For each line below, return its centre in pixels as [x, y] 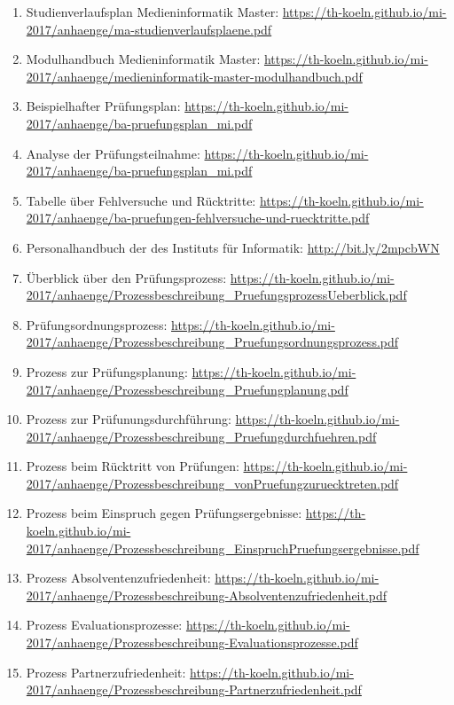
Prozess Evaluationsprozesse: [104, 625]
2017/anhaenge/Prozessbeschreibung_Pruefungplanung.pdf [187, 389]
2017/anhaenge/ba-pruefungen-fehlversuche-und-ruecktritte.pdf [198, 218]
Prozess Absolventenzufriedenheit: [118, 578]
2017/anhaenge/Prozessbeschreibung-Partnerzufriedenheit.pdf [194, 689]
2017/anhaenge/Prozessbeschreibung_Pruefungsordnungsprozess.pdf [212, 342]
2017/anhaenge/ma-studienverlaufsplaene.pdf [149, 29]
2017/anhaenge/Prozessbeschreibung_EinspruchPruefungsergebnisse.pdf [223, 548]
